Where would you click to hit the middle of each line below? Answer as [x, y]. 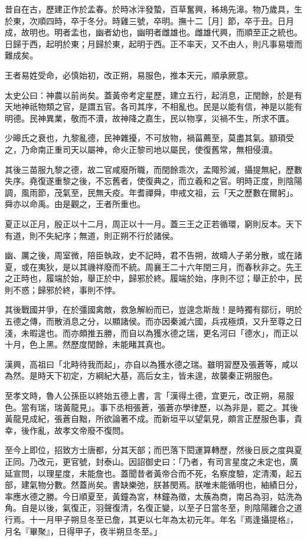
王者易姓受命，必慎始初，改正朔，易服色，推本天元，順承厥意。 [129, 75]
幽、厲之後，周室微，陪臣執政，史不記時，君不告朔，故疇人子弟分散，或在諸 [153, 255]
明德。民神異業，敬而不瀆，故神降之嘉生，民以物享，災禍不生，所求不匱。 [149, 118]
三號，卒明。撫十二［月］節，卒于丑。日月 [211, 20]
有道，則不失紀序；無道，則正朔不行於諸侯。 [92, 235]
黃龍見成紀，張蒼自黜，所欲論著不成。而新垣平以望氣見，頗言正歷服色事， [149, 419]
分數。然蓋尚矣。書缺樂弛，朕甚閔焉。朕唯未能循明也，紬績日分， [174, 485]
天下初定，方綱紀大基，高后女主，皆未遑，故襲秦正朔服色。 [161, 376]
